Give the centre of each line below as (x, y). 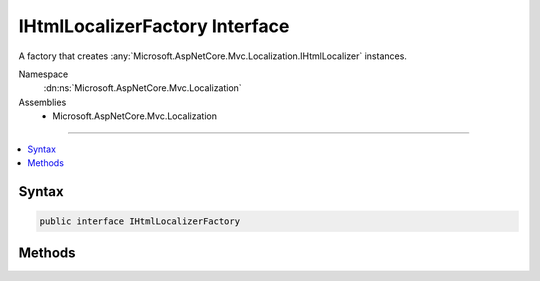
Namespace (43, 74)
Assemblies (42, 102)
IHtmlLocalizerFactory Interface (154, 26)
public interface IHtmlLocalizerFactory (139, 221)
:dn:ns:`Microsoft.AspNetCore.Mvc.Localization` (142, 88)
